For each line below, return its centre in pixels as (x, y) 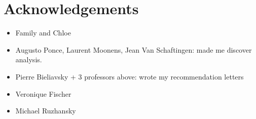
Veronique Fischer (43, 93)
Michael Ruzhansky (46, 111)
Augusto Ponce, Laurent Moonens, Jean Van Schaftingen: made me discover (134, 49)
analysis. (29, 59)
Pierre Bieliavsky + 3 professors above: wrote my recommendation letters (130, 76)
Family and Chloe (43, 33)
